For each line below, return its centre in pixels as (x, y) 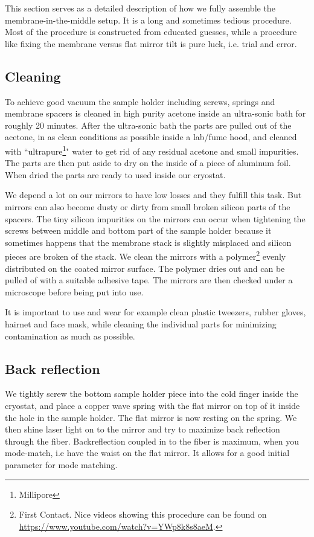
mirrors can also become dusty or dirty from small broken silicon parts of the (148, 206)
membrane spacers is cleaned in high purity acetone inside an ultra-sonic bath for (155, 113)
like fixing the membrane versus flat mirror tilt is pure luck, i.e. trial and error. (151, 43)
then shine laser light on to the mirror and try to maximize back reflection (143, 429)
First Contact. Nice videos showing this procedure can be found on (143, 514)
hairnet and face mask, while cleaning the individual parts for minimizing (141, 323)
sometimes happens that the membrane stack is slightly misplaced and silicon (148, 242)
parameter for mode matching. (61, 464)
